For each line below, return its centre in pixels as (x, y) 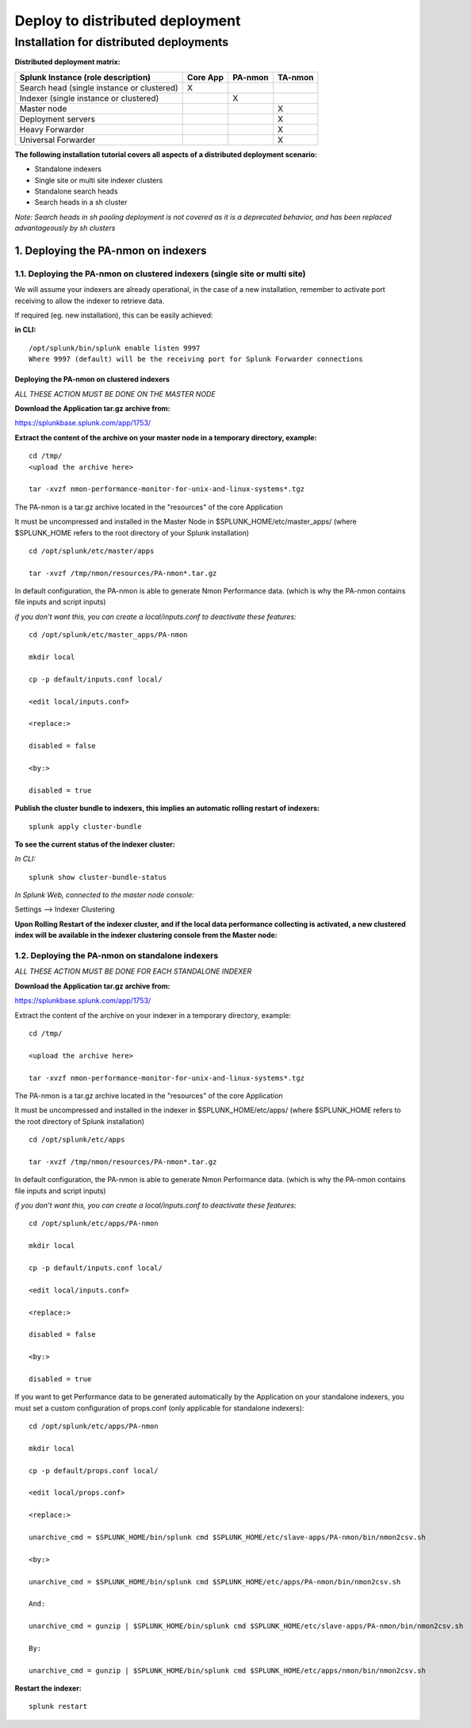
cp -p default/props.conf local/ (94, 1471)
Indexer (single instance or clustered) (89, 98)
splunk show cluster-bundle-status (98, 877)
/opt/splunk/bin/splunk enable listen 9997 (115, 348)
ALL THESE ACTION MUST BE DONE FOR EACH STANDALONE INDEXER (133, 971)
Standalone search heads (76, 191)
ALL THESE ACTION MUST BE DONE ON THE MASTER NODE (115, 394)
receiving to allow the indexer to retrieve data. (90, 301)
